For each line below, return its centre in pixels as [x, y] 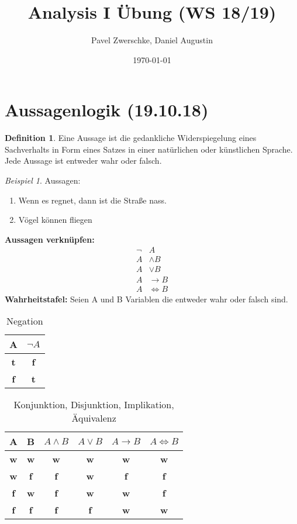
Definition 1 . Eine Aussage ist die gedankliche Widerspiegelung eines [131, 138]
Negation [25, 321]
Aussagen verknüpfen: [50, 239]
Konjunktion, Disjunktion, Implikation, [94, 405]
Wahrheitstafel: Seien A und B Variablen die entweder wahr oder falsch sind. [146, 299]
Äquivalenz [94, 418]
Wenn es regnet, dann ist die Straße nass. [92, 200]
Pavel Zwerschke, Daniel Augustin [152, 40]
